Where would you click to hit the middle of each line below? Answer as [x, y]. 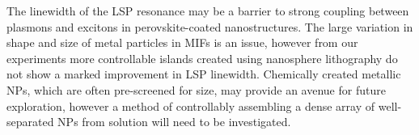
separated [30, 122]
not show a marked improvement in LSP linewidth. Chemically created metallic [204, 74]
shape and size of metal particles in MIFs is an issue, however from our [182, 42]
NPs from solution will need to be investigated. [174, 122]
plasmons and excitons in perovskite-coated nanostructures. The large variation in [210, 26]
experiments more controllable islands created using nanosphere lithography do [202, 58]
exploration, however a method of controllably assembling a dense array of [191, 105]
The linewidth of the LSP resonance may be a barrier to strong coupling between [208, 11]
